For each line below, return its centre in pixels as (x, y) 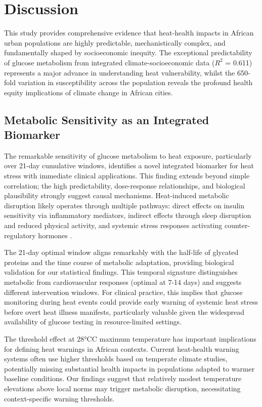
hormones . (55, 235)
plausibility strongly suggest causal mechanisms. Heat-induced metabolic (117, 195)
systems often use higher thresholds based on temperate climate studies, (116, 359)
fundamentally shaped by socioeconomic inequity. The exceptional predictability (128, 52)
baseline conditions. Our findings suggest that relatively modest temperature (123, 378)
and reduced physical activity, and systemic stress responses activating (113, 225)
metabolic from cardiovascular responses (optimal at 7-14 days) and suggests (123, 282)
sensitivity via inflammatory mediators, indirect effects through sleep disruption (128, 215)
